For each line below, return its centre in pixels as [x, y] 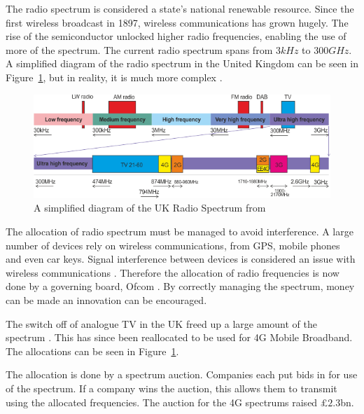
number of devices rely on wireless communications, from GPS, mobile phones [173, 245]
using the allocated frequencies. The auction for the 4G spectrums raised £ [167, 402]
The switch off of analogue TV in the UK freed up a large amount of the [162, 323]
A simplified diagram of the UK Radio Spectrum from [150, 208]
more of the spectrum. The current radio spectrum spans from [139, 49]
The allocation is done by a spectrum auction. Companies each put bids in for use [182, 374]
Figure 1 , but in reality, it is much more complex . [114, 77]
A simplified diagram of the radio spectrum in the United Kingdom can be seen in [182, 63]
